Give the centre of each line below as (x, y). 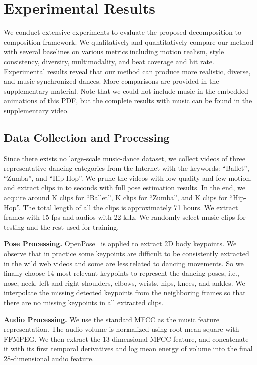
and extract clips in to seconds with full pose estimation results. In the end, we (125, 187)
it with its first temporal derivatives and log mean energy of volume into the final (128, 348)
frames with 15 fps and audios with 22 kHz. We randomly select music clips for (125, 217)
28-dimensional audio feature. (49, 358)
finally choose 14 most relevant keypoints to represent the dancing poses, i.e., (122, 273)
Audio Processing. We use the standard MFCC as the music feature (112, 319)
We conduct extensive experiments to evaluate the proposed (95, 32)
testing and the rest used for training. (62, 226)
